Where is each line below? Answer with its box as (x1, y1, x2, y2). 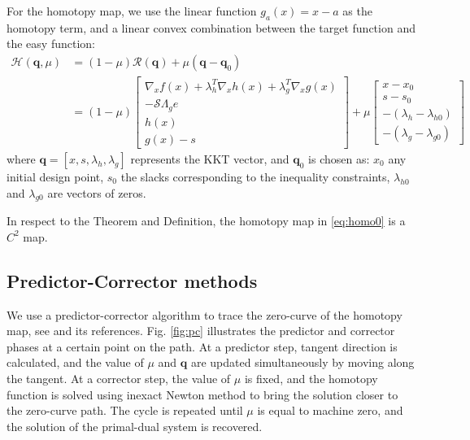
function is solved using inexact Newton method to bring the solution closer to (7, 386, 398, 403)
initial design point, (7, 168, 104, 185)
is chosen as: (308, 150, 370, 167)
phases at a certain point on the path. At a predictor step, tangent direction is (7, 338, 398, 355)
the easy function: (7, 35, 95, 52)
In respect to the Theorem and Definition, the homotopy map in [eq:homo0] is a (7, 212, 406, 229)
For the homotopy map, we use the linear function (7, 2, 257, 19)
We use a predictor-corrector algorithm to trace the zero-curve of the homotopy (7, 306, 403, 323)
